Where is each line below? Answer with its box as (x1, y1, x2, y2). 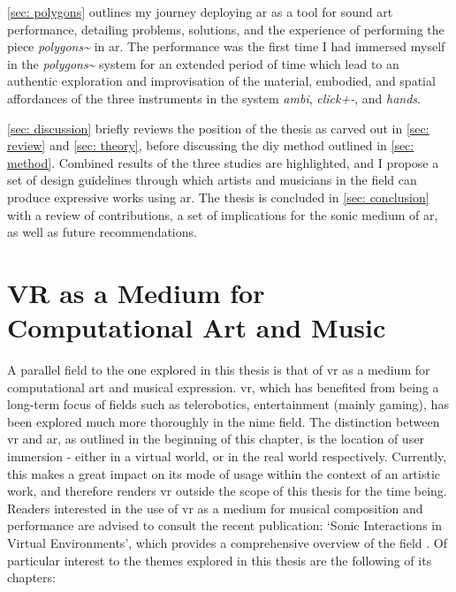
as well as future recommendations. (7, 223, 197, 241)
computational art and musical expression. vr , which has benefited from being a (7, 377, 439, 396)
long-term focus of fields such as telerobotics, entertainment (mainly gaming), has (7, 395, 449, 414)
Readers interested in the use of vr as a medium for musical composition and (7, 498, 423, 517)
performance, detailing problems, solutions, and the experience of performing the (7, 19, 445, 38)
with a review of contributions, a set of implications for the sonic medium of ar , (7, 205, 438, 224)
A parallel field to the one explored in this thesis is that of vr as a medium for (7, 361, 430, 379)
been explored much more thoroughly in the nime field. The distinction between (7, 412, 440, 430)
